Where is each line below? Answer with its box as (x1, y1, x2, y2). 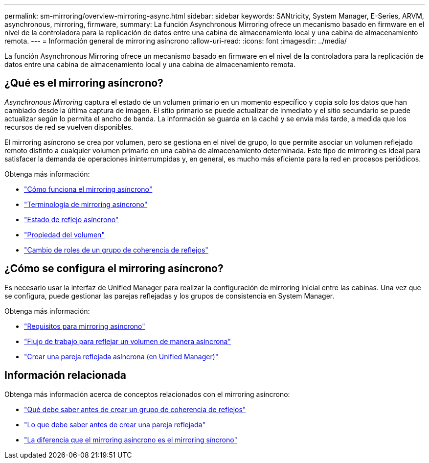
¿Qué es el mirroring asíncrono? (4, 77, 163, 90)
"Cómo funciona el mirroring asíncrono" (24, 185, 153, 193)
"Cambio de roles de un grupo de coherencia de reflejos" (24, 245, 208, 254)
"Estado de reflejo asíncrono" (24, 215, 119, 224)
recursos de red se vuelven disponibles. (4, 122, 133, 131)
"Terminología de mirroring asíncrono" (24, 200, 148, 208)
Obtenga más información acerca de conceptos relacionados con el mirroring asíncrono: (4, 390, 290, 398)
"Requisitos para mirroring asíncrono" (24, 322, 145, 330)
